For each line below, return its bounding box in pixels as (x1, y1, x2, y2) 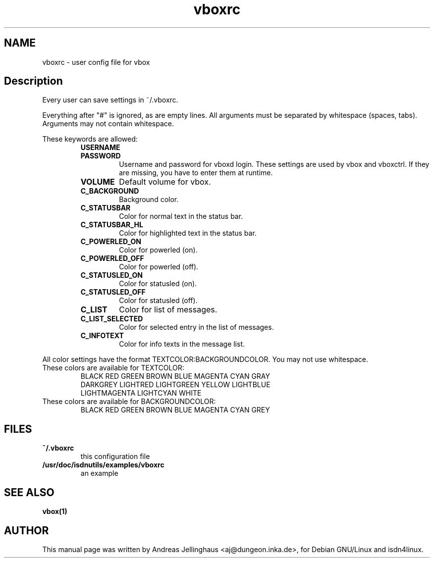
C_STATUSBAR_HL (80, 220, 143, 229)
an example (80, 469, 118, 478)
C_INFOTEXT (80, 331, 124, 340)
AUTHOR (4, 524, 49, 537)
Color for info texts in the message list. (119, 340, 245, 349)
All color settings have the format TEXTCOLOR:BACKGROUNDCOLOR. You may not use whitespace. (42, 355, 369, 364)
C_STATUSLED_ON (80, 271, 143, 280)
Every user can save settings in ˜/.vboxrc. (42, 96, 178, 104)
